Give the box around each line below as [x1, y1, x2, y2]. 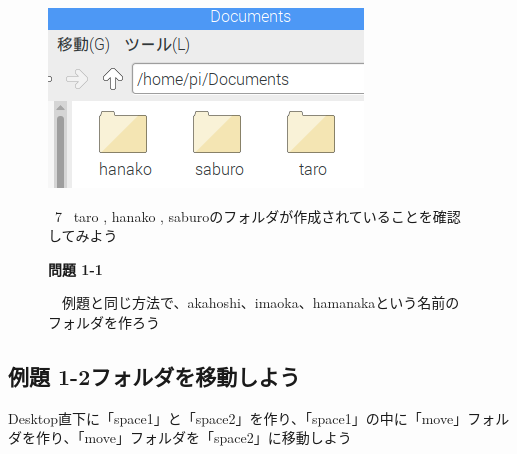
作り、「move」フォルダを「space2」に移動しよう [35, 427, 352, 448]
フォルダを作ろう [48, 311, 160, 332]
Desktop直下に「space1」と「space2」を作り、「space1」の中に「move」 [8, 407, 468, 428]
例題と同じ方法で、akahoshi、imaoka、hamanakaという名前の [61, 292, 460, 313]
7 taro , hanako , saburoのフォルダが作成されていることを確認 [54, 205, 461, 226]
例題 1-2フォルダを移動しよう [8, 360, 301, 391]
